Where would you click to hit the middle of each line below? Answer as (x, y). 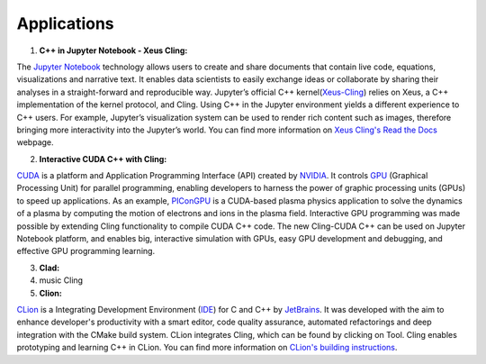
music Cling (61, 280)
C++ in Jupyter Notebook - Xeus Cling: (113, 50)
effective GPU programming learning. (86, 251)
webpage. (35, 142)
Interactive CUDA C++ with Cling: (103, 159)
